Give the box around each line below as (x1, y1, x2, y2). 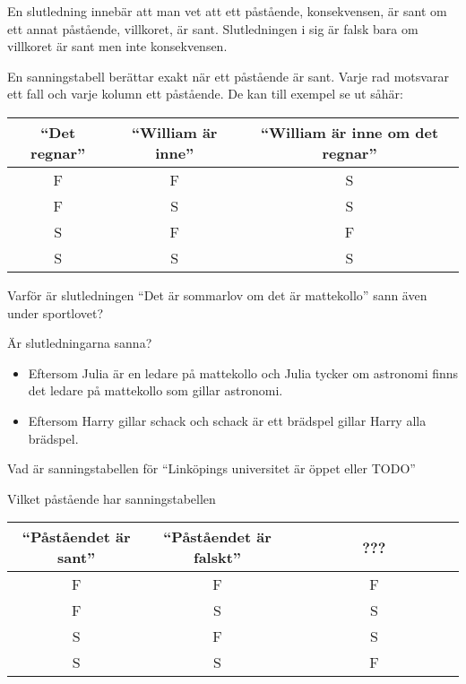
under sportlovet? (7, 303, 104, 322)
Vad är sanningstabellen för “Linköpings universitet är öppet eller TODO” (7, 459, 416, 478)
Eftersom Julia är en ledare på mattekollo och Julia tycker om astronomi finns (28, 363, 459, 382)
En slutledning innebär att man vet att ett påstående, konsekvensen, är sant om (7, 2, 447, 20)
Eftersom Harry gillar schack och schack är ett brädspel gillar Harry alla (28, 411, 427, 429)
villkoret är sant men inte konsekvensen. (7, 37, 228, 56)
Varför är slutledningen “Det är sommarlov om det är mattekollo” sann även (7, 285, 427, 304)
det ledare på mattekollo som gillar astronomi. (28, 381, 283, 400)
